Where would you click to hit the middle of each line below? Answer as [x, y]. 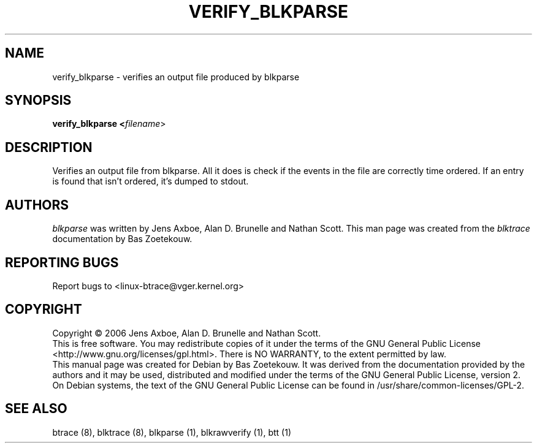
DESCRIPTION [49, 147]
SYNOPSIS [38, 101]
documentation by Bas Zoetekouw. [122, 239]
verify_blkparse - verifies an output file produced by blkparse [176, 77]
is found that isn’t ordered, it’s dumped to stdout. [150, 181]
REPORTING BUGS [62, 262]
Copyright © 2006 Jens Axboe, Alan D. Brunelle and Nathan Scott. [187, 333]
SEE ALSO [36, 409]
